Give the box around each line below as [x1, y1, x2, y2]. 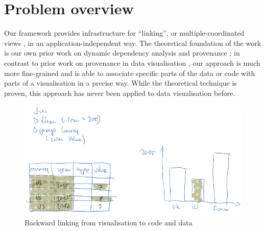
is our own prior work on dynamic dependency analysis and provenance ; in [4, 47, 240, 58]
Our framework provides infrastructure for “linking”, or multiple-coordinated [4, 28, 245, 38]
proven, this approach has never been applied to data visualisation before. [4, 87, 235, 98]
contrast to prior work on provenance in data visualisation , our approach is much [4, 57, 260, 68]
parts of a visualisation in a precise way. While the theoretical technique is [4, 78, 237, 88]
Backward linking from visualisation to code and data [25, 217, 192, 228]
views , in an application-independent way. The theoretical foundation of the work [4, 37, 261, 48]
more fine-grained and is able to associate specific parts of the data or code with [4, 67, 255, 78]
